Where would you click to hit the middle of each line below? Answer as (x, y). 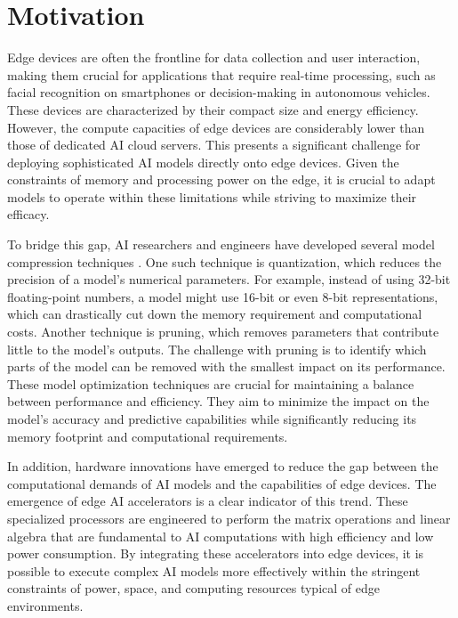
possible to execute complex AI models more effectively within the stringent (214, 570)
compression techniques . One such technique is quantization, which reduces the (225, 261)
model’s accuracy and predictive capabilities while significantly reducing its (212, 419)
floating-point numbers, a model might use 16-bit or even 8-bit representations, (223, 296)
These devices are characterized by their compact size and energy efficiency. (213, 109)
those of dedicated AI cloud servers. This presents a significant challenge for (214, 145)
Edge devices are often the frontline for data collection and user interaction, (214, 57)
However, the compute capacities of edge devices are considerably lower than (216, 127)
